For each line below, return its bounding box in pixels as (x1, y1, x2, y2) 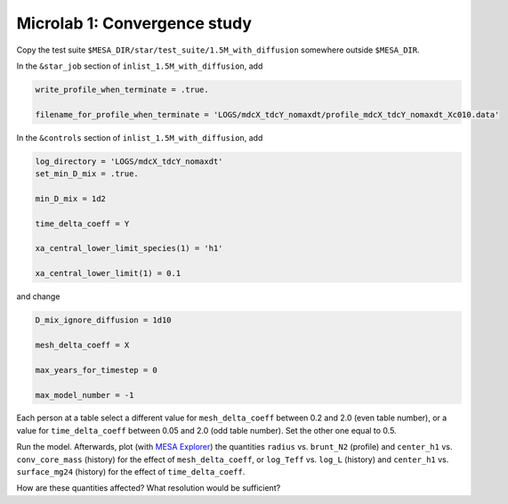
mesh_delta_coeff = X (35, 339, 130, 350)
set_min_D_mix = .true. (35, 169, 140, 179)
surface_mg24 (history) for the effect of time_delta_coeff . (16, 467, 246, 477)
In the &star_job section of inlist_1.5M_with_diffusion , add (16, 61, 263, 71)
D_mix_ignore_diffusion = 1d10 (35, 315, 173, 325)
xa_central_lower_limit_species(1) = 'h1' (35, 243, 223, 254)
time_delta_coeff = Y (35, 218, 130, 229)
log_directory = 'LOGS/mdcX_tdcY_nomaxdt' (35, 156, 223, 167)
